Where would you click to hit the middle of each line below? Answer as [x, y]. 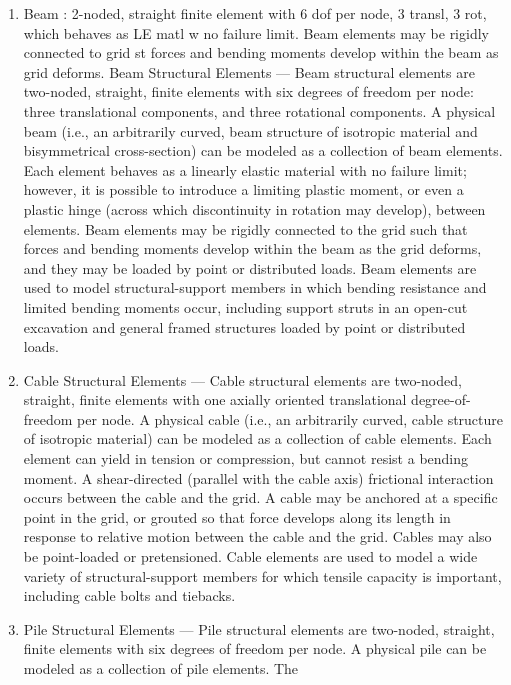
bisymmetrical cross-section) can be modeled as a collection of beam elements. [263, 150]
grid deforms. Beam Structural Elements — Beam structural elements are [249, 71]
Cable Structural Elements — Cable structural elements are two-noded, [242, 379]
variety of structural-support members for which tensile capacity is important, [262, 575]
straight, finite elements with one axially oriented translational [215, 399]
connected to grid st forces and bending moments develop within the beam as [261, 52]
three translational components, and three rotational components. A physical [259, 110]
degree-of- [441, 399]
